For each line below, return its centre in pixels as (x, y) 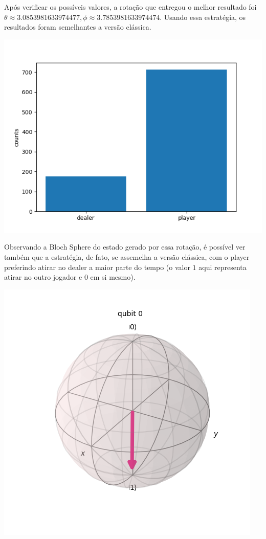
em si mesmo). (113, 277)
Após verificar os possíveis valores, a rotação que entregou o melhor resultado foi (130, 7)
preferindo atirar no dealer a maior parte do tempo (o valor (97, 267)
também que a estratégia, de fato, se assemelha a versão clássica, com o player (127, 256)
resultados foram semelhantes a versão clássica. (78, 27)
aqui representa (223, 267)
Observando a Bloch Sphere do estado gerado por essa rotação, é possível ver (125, 247)
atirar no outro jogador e (43, 277)
